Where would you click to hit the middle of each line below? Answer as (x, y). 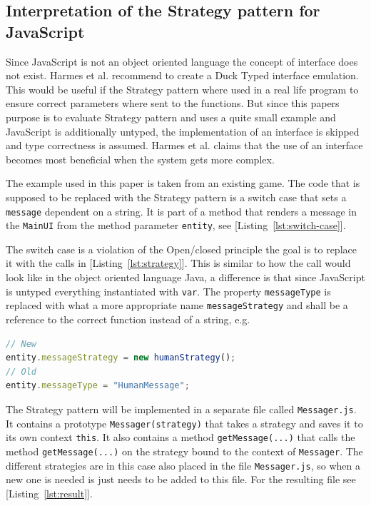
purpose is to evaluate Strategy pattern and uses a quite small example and (171, 117)
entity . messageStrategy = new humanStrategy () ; (121, 358)
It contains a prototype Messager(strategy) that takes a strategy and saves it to (184, 423)
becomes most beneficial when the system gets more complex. (140, 159)
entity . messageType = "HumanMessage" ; (98, 386)
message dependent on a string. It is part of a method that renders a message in (182, 211)
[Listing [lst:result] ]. (49, 493)
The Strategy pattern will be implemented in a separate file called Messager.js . (181, 409)
